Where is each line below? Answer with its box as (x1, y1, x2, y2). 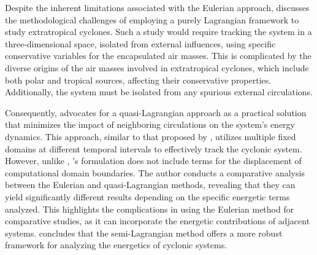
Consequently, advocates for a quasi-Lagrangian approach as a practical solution (5, 106, 307, 119)
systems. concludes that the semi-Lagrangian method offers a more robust (5, 226, 283, 239)
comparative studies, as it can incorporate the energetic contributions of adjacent (5, 214, 310, 227)
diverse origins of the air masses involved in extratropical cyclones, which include (5, 61, 309, 74)
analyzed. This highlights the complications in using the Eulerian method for (5, 202, 294, 215)
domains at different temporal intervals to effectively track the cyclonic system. (5, 142, 302, 155)
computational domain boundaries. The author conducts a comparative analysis (5, 166, 305, 179)
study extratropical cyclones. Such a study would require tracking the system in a (5, 25, 312, 38)
